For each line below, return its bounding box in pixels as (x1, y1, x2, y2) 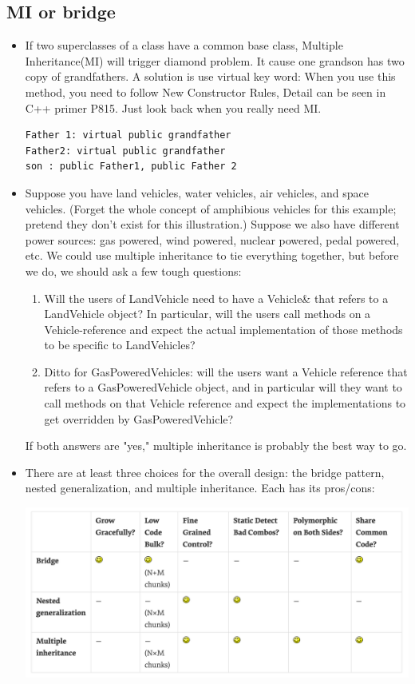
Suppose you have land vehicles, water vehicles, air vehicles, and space (25, 184, 369, 201)
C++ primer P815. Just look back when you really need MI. (25, 99, 322, 116)
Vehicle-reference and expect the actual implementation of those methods (44, 320, 403, 337)
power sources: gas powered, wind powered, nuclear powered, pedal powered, (25, 231, 400, 248)
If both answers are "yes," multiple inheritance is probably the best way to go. (25, 437, 407, 454)
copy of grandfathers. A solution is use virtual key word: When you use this (25, 68, 396, 85)
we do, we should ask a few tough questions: (25, 262, 242, 279)
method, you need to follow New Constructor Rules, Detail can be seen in (25, 83, 386, 100)
